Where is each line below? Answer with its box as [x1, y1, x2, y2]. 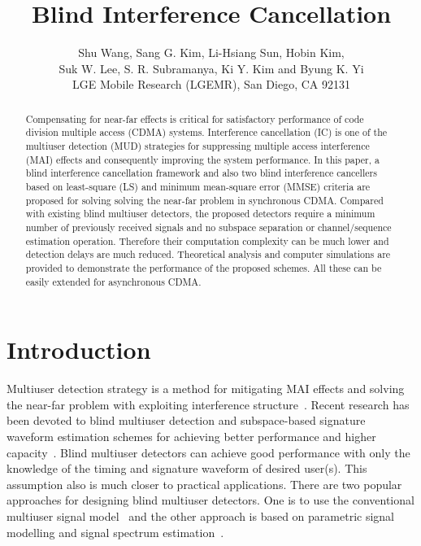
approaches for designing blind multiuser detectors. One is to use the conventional [7, 491, 414, 509]
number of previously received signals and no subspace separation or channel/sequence [25, 220, 392, 234]
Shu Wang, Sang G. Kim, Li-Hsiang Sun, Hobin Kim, [78, 44, 345, 61]
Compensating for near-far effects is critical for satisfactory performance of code [25, 111, 364, 125]
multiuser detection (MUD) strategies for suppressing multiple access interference [25, 139, 370, 153]
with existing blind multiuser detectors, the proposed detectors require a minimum [25, 207, 375, 221]
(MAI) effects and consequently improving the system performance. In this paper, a [25, 152, 380, 166]
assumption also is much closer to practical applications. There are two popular [7, 475, 402, 492]
